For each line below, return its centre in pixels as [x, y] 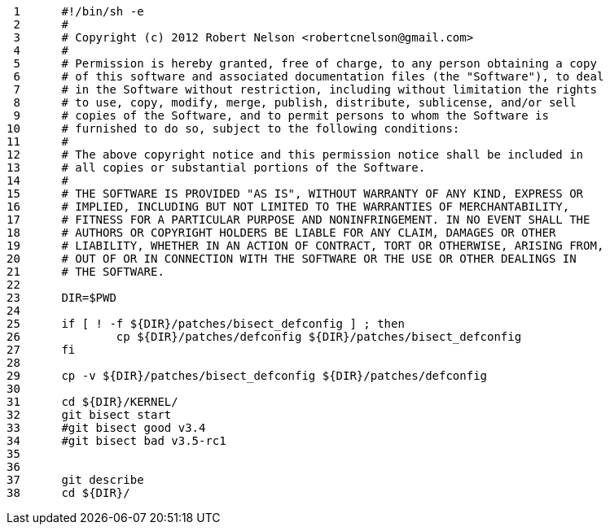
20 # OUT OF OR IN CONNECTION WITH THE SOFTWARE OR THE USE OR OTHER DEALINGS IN [292, 259]
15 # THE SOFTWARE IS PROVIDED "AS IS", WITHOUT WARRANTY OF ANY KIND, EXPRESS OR [295, 194]
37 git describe [75, 480]
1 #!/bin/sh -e [79, 11]
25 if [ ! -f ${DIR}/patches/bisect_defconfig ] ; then [206, 324]
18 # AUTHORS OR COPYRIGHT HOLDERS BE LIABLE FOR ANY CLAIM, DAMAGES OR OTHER [281, 233]
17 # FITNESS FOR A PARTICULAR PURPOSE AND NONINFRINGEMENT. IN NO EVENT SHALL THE [298, 220]
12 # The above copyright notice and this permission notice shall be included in [295, 155]
